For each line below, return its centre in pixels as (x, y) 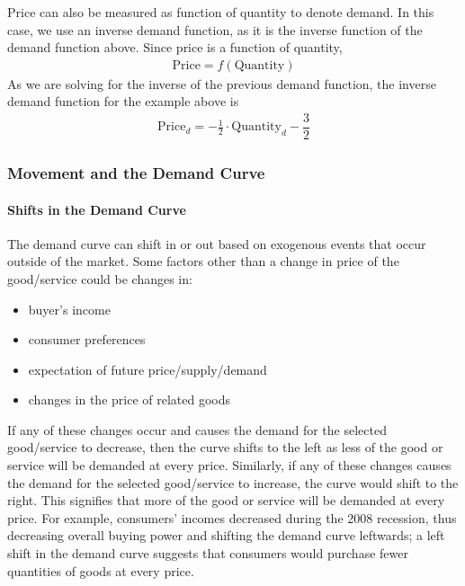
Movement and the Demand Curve (136, 173)
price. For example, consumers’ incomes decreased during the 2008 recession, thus (232, 517)
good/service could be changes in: (100, 278)
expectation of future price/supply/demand (148, 369)
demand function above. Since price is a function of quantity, (175, 47)
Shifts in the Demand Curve (97, 209)
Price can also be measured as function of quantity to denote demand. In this (221, 12)
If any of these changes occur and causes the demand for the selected (197, 429)
